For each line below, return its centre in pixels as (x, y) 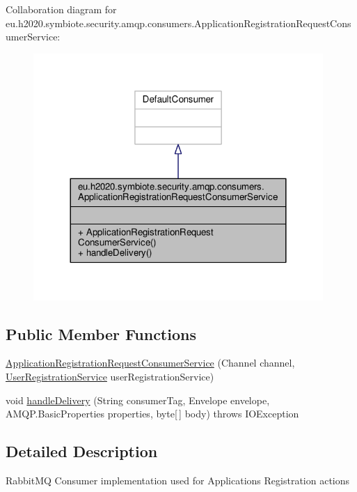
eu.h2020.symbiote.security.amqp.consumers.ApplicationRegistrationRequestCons (178, 23)
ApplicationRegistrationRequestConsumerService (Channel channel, (150, 363)
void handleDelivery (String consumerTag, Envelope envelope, (138, 400)
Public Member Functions (101, 333)
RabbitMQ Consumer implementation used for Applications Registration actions (178, 481)
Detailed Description (82, 451)
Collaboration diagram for (61, 9)
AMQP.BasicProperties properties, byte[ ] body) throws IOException (152, 414)
